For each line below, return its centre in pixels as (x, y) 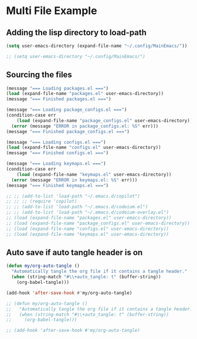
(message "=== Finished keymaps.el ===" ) (57, 185)
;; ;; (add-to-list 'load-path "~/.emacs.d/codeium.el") (77, 207)
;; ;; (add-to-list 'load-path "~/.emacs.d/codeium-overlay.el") (87, 212)
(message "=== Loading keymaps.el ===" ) (56, 164)
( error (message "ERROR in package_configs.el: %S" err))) (85, 126)
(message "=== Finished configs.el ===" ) (57, 153)
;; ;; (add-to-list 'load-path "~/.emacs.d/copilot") (73, 196)
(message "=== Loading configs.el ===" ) (56, 142)
